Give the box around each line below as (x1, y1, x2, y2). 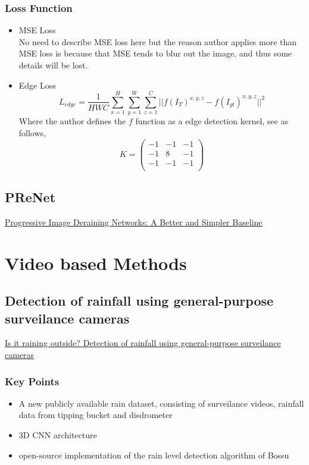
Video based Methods (5, 250, 187, 275)
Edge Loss (18, 78, 56, 91)
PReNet (5, 188, 56, 206)
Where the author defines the (18, 115, 126, 127)
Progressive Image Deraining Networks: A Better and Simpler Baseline (5, 215, 263, 228)
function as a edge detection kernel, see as (135, 115, 288, 127)
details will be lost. (18, 59, 88, 71)
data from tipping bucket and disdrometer (18, 409, 173, 421)
